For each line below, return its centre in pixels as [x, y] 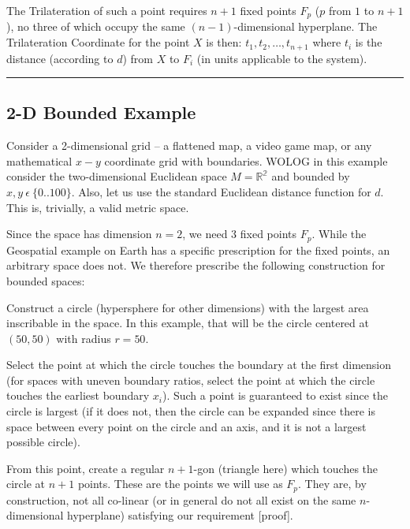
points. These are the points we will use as [180, 484]
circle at [26, 484]
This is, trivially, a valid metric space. [98, 207]
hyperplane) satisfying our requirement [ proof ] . [180, 515]
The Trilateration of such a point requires [107, 10]
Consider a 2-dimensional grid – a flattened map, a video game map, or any [189, 145]
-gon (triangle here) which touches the [286, 468]
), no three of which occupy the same [96, 26]
